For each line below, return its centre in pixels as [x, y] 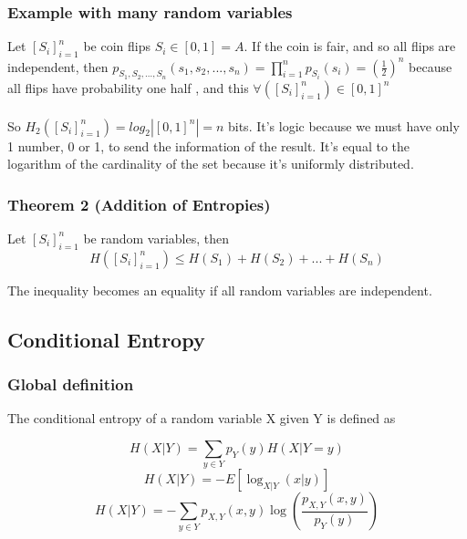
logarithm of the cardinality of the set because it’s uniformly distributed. [211, 164]
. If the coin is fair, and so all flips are [350, 46]
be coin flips [117, 46]
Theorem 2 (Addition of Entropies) [139, 204]
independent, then [58, 66]
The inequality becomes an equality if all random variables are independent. [220, 290]
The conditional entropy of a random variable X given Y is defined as [202, 418]
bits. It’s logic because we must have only [343, 125]
